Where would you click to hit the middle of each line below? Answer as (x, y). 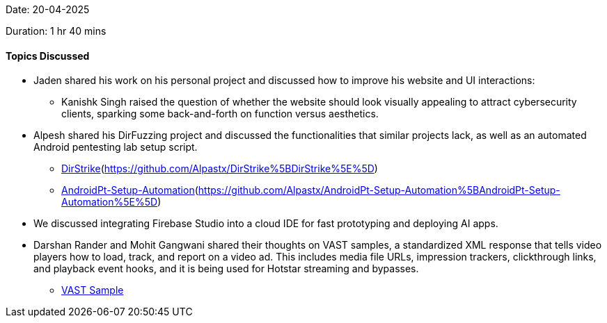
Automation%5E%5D (110, 202)
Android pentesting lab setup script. (116, 147)
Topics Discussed (48, 56)
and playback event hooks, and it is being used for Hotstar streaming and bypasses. (226, 269)
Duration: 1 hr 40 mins (56, 31)
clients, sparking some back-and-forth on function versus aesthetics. (220, 114)
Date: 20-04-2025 (48, 9)
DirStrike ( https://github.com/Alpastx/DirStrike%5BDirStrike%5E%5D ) (220, 169)
